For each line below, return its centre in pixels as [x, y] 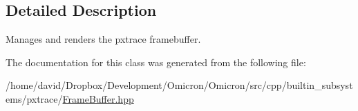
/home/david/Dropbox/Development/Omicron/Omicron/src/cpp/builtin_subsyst [179, 85]
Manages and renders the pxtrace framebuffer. [103, 39]
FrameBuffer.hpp [98, 98]
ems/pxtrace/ [34, 98]
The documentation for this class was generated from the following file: [156, 62]
